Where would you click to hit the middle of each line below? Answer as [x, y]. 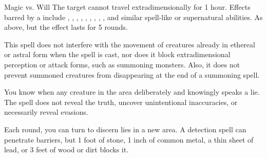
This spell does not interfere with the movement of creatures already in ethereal [130, 44]
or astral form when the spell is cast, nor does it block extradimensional [117, 54]
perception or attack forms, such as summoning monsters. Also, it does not [122, 64]
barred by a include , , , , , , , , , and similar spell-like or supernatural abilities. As [133, 17]
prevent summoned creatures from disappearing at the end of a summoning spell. [132, 74]
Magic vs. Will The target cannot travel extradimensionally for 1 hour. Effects [127, 7]
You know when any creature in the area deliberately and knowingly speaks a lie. [132, 92]
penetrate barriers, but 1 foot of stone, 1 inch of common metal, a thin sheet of [129, 139]
